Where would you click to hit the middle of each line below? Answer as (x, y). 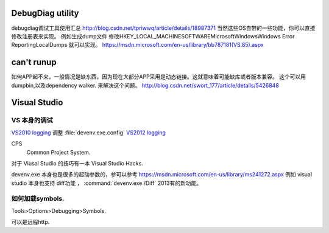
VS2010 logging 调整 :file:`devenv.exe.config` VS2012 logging (88, 132)
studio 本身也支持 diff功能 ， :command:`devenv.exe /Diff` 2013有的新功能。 (107, 183)
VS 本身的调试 (32, 120)
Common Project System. (58, 152)
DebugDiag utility (45, 13)
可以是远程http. (30, 222)
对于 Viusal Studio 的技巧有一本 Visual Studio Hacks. (77, 163)
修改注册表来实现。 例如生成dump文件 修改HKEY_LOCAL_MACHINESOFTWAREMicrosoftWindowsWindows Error (153, 36)
